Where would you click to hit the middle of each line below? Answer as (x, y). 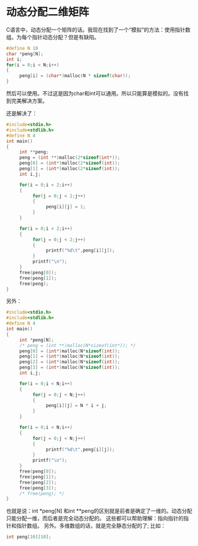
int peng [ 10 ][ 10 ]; (29, 537)
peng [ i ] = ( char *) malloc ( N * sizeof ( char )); (75, 76)
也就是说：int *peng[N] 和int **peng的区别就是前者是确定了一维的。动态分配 (99, 511)
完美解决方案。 (29, 101)
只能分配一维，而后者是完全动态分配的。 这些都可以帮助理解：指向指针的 (95, 518)
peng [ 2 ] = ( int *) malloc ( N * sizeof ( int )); (70, 362)
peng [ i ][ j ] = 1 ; (66, 207)
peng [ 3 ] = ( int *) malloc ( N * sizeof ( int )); (70, 368)
